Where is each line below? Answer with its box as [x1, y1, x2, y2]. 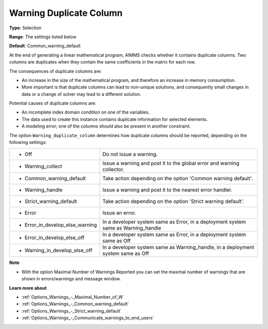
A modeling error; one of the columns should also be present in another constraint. [21, 123, 191, 129]
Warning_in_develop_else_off [24, 247, 93, 254]
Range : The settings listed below [9, 34, 76, 40]
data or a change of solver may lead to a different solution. [21, 91, 141, 97]
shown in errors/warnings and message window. [21, 276, 121, 282]
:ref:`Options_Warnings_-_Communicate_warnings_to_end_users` [21, 315, 154, 321]
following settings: [9, 139, 47, 145]
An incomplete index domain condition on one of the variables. [21, 109, 150, 115]
